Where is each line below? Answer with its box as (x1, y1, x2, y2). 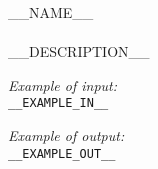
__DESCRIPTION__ (8, 41, 150, 62)
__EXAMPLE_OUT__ (8, 146, 116, 161)
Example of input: (8, 74, 118, 95)
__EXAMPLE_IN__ (8, 96, 109, 111)
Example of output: (8, 125, 125, 146)
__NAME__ (8, 2, 94, 22)
